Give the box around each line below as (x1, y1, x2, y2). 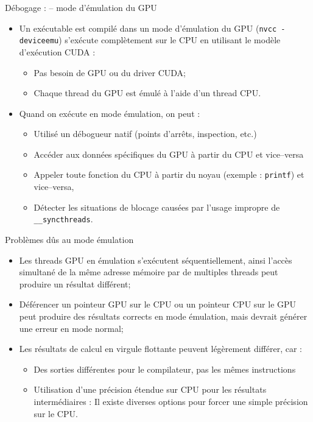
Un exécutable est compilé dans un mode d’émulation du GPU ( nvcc (19, 21, 277, 34)
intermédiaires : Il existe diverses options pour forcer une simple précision (33, 395, 308, 407)
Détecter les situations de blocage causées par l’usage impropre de (33, 200, 280, 213)
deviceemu (19, 37, 59, 46)
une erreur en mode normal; (19, 322, 124, 334)
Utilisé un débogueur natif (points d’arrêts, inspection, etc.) (33, 127, 257, 140)
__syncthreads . (33, 213, 93, 225)
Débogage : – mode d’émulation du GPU (5, 1, 157, 13)
